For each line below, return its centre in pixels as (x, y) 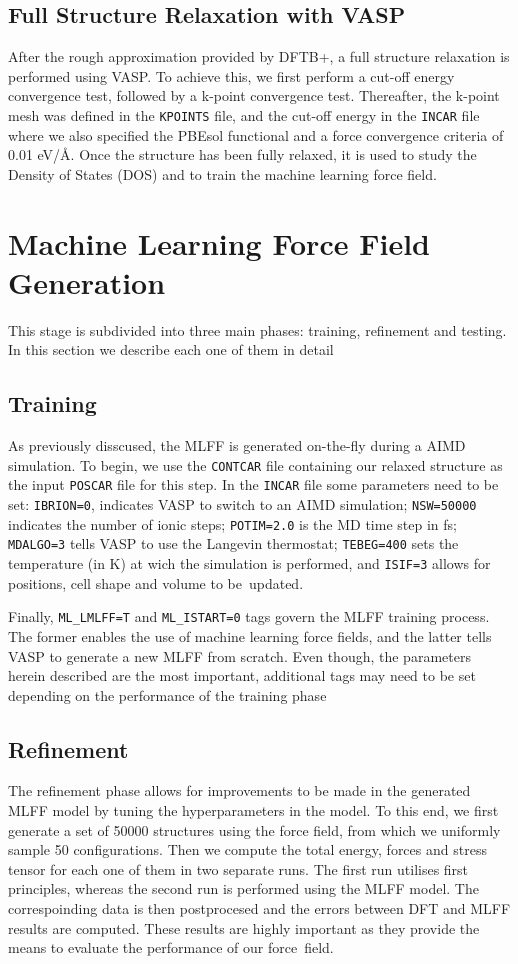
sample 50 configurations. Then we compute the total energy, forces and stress (247, 849)
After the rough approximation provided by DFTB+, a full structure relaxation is (259, 56)
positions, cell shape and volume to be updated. (156, 582)
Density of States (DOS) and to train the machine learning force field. (222, 173)
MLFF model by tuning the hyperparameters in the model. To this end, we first (253, 810)
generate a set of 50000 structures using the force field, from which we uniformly (254, 829)
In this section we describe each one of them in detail (171, 349)
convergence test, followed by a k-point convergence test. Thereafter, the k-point (254, 95)
